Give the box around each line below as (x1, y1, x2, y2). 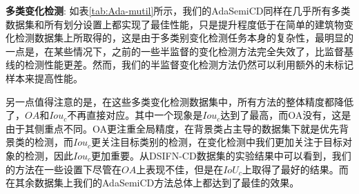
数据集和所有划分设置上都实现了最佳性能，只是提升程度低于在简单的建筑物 (6, 17, 344, 31)
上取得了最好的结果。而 (242, 162, 349, 176)
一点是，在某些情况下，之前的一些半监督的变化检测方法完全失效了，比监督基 (6, 43, 353, 58)
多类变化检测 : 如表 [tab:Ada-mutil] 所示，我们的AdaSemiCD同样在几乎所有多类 (6, 3, 351, 17)
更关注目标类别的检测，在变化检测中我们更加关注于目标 (91, 135, 343, 149)
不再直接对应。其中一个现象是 (67, 108, 203, 122)
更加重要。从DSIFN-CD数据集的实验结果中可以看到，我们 (91, 148, 351, 162)
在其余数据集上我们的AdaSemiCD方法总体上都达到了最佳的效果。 (6, 175, 300, 190)
